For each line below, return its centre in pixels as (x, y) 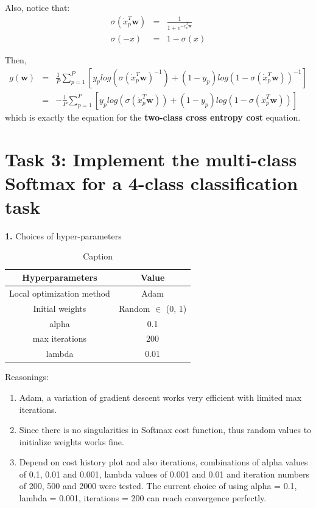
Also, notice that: (37, 7)
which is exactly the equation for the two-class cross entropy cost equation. (153, 117)
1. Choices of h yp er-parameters (63, 235)
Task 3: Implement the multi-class (151, 159)
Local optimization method (60, 293)
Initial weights (60, 308)
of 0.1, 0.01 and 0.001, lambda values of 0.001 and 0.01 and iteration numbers (164, 474)
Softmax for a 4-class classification (152, 182)
